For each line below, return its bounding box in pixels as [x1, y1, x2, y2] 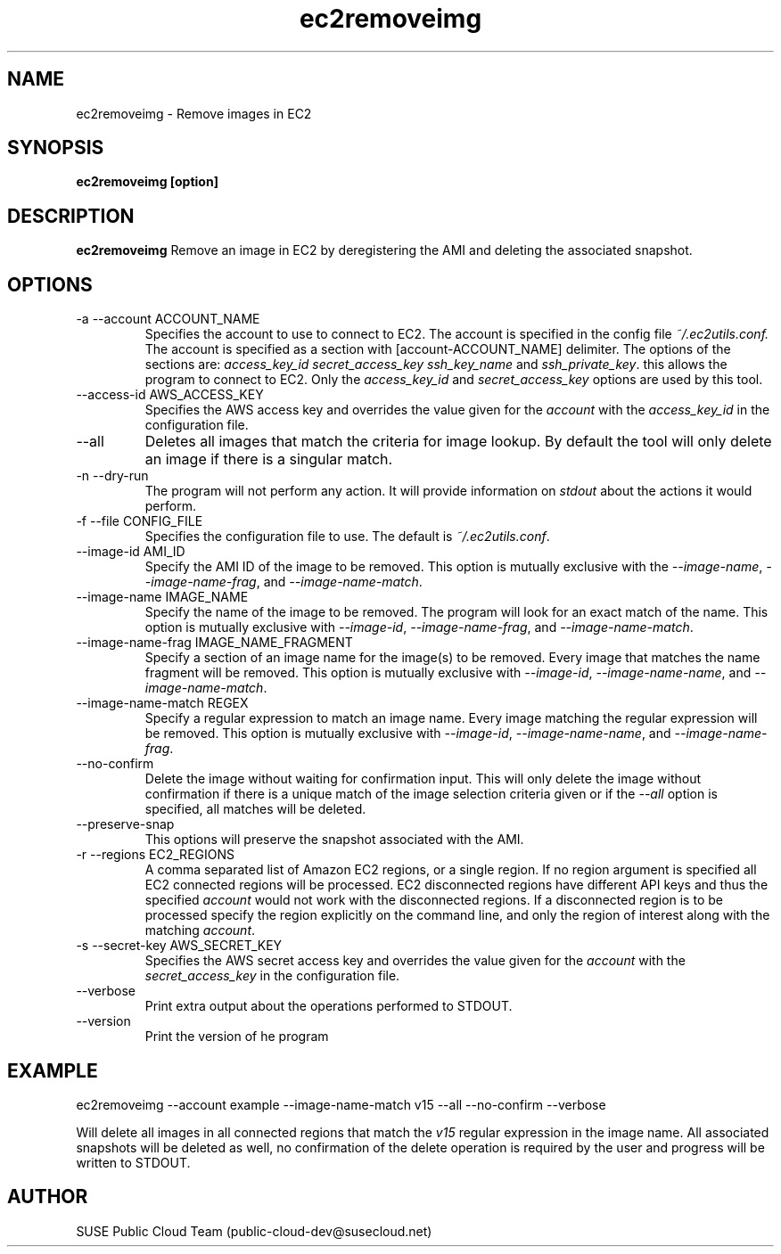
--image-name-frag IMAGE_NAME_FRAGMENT [76, 635, 353, 651]
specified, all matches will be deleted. [144, 801, 366, 817]
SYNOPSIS [7, 136, 104, 160]
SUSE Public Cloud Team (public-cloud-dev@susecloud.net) [76, 1223, 432, 1239]
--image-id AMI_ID [76, 544, 185, 560]
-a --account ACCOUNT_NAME [76, 311, 260, 327]
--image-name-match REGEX [76, 695, 249, 711]
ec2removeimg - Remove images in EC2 [76, 105, 312, 121]
